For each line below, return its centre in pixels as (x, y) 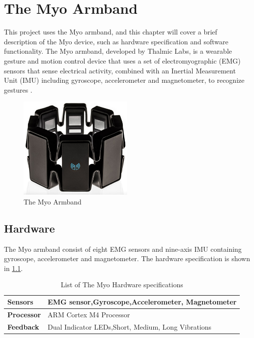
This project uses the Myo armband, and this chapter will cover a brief (111, 32)
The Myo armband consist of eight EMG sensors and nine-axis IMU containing (123, 249)
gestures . (18, 89)
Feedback (23, 326)
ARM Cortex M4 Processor (89, 314)
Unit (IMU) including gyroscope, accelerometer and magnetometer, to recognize (124, 80)
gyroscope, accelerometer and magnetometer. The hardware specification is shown (127, 258)
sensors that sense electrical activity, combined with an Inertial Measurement (120, 70)
